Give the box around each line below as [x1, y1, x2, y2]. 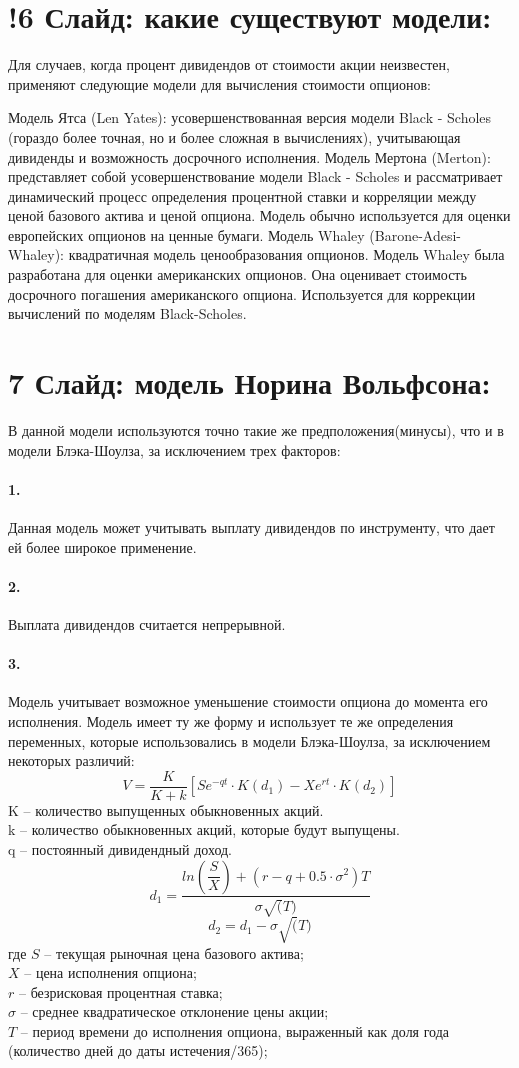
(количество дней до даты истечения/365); [8, 1040, 268, 1061]
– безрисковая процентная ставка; [18, 981, 223, 1002]
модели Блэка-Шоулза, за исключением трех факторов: [8, 439, 341, 460]
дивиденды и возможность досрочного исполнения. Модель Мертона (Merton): [8, 146, 491, 167]
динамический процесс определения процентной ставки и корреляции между [8, 185, 477, 206]
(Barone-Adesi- [369, 224, 462, 245]
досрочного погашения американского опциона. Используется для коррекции [8, 283, 476, 304]
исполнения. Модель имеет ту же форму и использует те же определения [8, 710, 454, 731]
